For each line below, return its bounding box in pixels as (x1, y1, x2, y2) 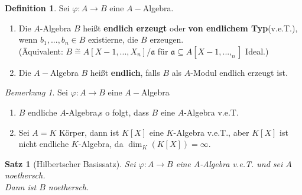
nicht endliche (18, 138, 69, 150)
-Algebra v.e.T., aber (173, 126, 249, 138)
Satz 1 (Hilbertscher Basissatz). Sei (5, 157, 136, 170)
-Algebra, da (78, 138, 124, 150)
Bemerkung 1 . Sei (5, 86, 68, 98)
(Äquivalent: (18, 44, 63, 57)
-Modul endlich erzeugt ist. (190, 66, 288, 78)
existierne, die (87, 33, 138, 46)
